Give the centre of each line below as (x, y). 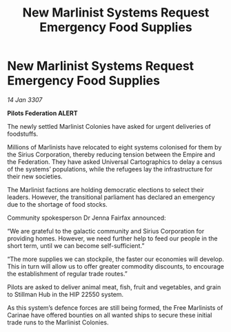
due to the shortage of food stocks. (58, 204)
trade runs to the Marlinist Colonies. (58, 322)
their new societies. (35, 176)
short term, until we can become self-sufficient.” (76, 245)
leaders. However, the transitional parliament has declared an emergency (111, 197)
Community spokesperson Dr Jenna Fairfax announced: (87, 218)
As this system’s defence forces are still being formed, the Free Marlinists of (115, 307)
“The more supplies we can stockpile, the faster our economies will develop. (115, 259)
